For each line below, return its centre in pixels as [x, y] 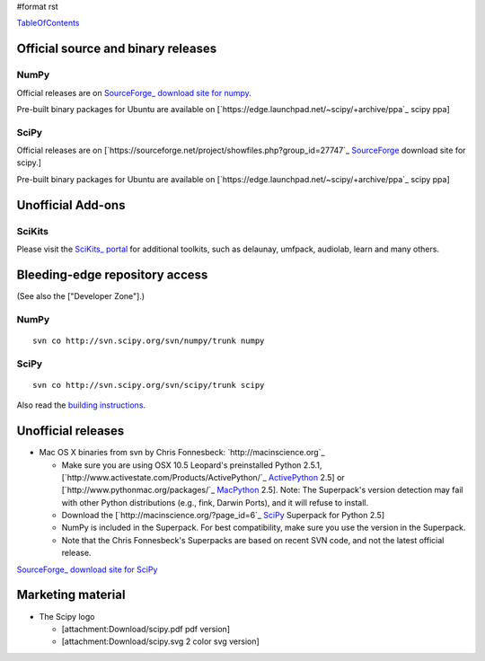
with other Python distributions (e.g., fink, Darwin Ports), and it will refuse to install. [215, 502]
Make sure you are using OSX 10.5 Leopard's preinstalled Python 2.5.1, [192, 465]
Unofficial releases [71, 431]
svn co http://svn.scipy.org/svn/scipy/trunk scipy [149, 385]
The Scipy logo [67, 616]
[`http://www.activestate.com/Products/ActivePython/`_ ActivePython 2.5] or [203, 477]
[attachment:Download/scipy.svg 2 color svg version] [160, 641]
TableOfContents [48, 23]
